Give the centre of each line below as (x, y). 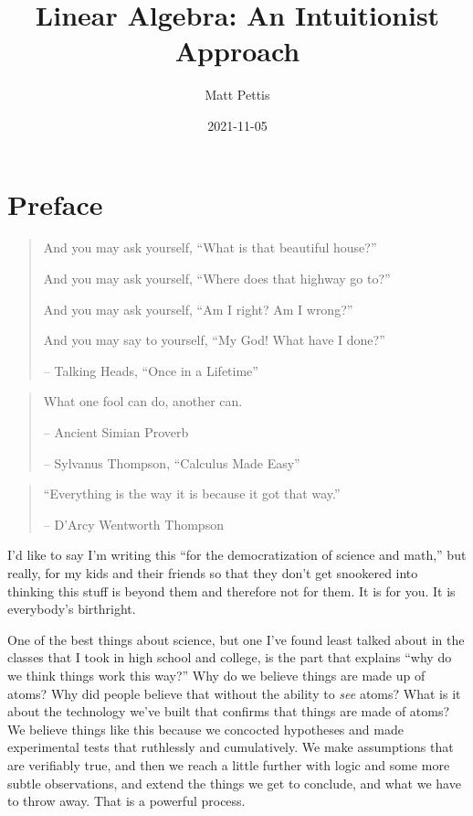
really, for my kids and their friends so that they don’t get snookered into (213, 572)
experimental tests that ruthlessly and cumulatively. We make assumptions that (231, 747)
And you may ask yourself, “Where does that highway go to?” (217, 279)
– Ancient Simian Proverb (116, 432)
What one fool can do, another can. (143, 401)
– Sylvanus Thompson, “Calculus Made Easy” (172, 462)
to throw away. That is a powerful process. (126, 801)
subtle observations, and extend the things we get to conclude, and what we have (234, 783)
